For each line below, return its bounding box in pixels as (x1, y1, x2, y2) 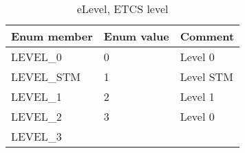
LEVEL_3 (11, 128, 62, 144)
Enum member (11, 28, 93, 44)
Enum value (103, 28, 169, 44)
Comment (180, 28, 235, 44)
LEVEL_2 (11, 108, 62, 124)
